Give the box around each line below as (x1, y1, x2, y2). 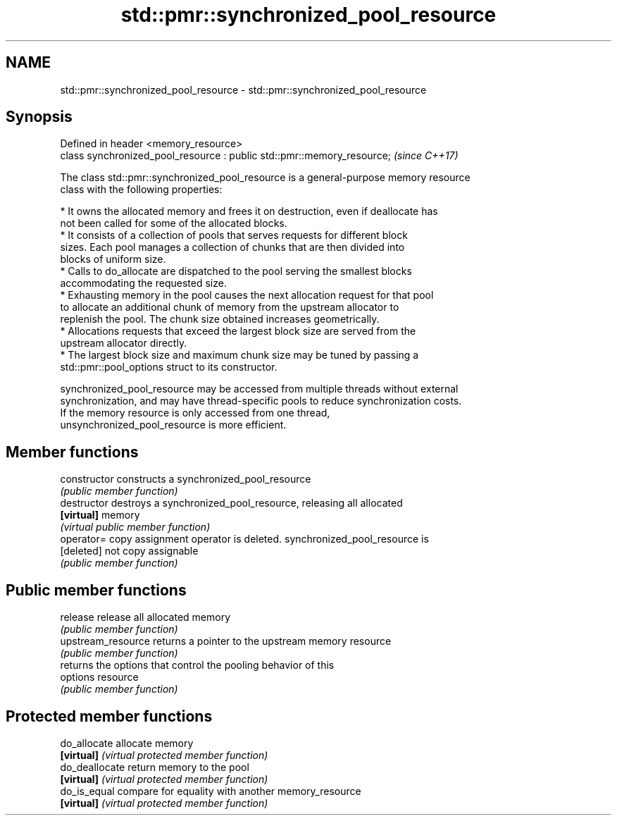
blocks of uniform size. (60, 253, 166, 266)
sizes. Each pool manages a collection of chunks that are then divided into (60, 241, 405, 254)
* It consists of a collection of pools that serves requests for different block (60, 229, 408, 242)
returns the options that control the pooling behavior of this (60, 659, 335, 672)
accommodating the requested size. (60, 277, 227, 290)
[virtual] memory (60, 509, 140, 521)
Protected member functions (6, 707, 213, 725)
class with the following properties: (60, 183, 223, 196)
